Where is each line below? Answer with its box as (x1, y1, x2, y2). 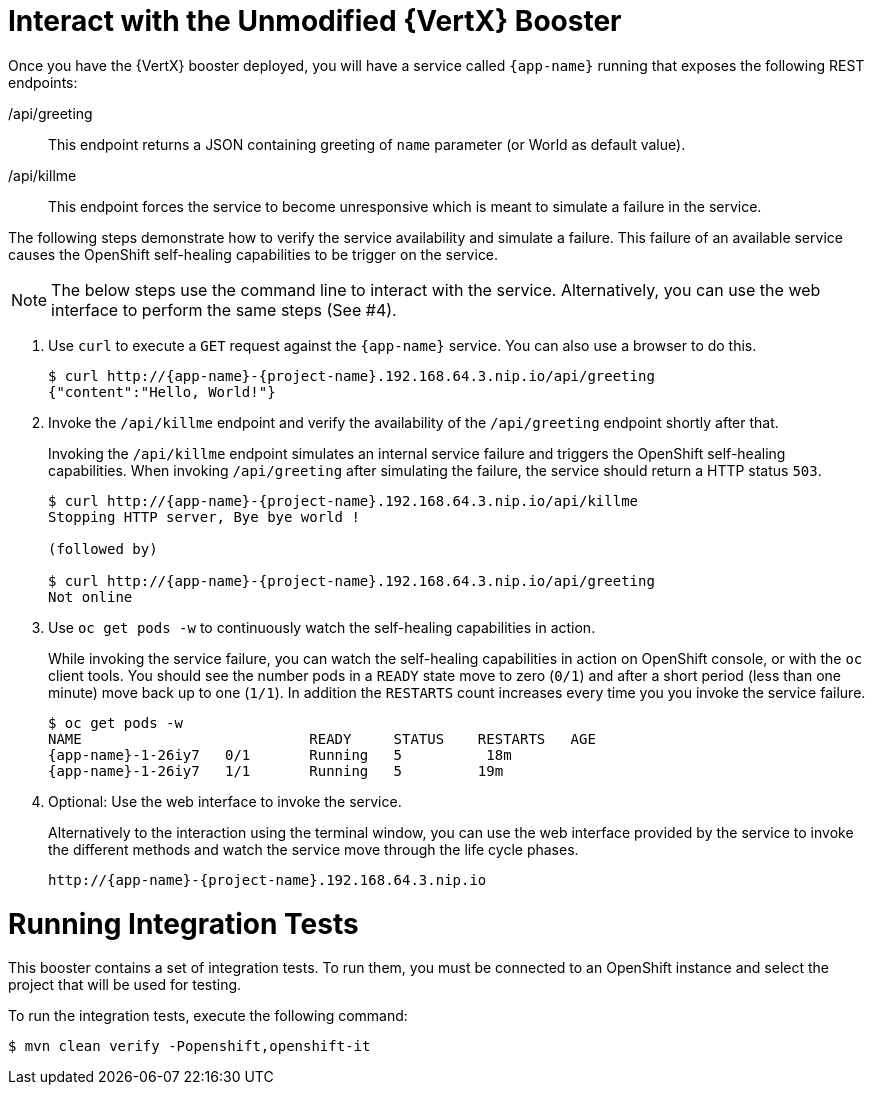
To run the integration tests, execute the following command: (8, 1007, 408, 1025)
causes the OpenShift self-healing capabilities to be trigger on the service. (8, 245, 499, 263)
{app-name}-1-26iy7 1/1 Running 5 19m (48, 762, 504, 779)
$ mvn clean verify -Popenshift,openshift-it (8, 1038, 371, 1055)
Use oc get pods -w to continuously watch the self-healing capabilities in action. (48, 618, 596, 636)
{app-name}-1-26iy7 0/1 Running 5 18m (48, 746, 512, 763)
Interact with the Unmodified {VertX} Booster (8, 4, 622, 38)
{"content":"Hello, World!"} (48, 383, 276, 400)
